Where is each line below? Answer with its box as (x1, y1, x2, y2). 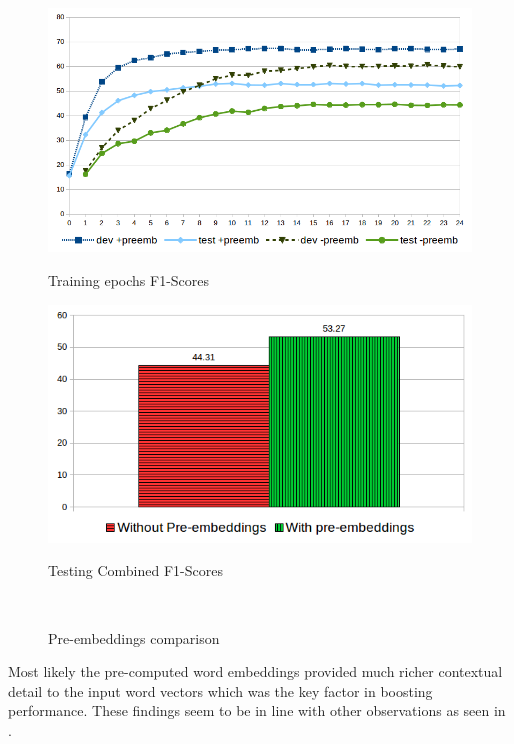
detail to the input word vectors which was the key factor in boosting (8, 680, 433, 701)
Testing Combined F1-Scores (48, 560, 223, 581)
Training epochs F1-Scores (48, 270, 210, 291)
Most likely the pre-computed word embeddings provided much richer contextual (8, 661, 503, 682)
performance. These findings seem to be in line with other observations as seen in (8, 700, 506, 721)
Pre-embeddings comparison (48, 627, 220, 648)
